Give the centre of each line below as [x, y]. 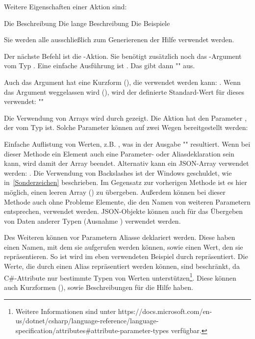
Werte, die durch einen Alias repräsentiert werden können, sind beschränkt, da [122, 266]
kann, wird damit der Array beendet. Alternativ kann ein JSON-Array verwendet [127, 163]
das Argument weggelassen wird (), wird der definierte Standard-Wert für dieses [124, 91]
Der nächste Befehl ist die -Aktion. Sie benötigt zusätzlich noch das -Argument [123, 56]
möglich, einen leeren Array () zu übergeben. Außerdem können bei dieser [115, 192]
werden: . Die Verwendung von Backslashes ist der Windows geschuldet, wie [118, 172]
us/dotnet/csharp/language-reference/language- [87, 321]
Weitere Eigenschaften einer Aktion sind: [65, 6]
